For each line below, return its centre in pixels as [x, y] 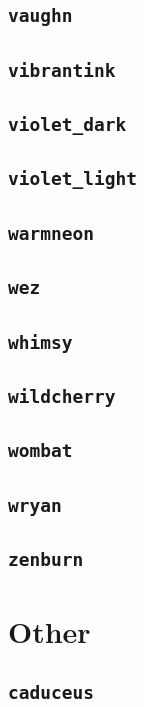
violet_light [72, 179]
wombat [40, 451]
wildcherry [62, 396]
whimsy [40, 342]
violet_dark [67, 125]
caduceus [51, 692]
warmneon [51, 233]
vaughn [40, 16]
